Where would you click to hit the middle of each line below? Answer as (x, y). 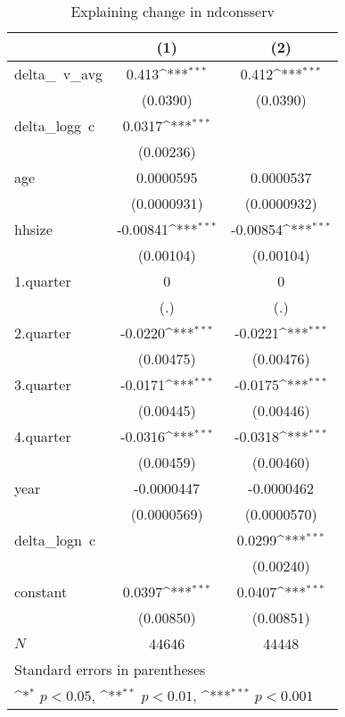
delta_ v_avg (59, 74)
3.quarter (43, 384)
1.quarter (43, 281)
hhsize (33, 229)
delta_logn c (55, 540)
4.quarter (43, 436)
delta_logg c (55, 125)
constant (41, 592)
